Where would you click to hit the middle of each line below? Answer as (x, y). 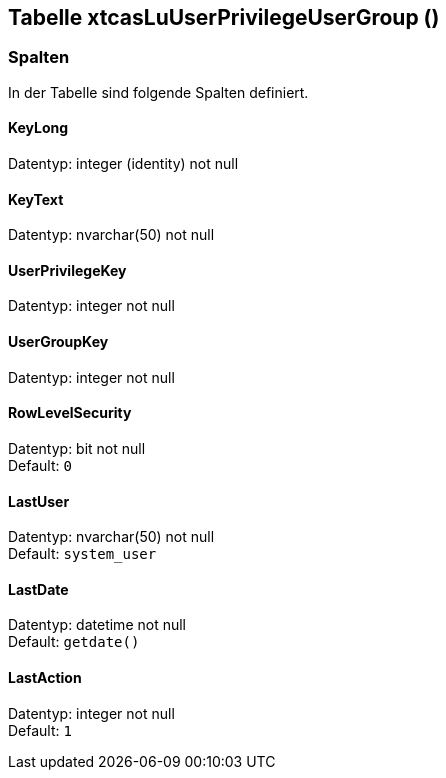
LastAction (45, 677)
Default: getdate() (74, 642)
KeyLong (38, 128)
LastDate (38, 589)
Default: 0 (40, 465)
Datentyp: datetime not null (97, 625)
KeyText (36, 199)
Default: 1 (40, 730)
